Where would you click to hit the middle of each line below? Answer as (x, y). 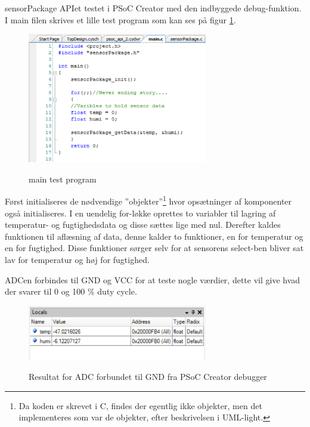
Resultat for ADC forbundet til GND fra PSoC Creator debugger (148, 377)
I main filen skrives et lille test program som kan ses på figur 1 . (120, 19)
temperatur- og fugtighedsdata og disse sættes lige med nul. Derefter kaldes (143, 225)
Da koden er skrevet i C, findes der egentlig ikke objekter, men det (140, 405)
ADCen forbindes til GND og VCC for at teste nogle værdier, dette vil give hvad (153, 279)
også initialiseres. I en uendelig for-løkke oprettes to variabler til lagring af (140, 213)
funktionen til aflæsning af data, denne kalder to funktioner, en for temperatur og (154, 236)
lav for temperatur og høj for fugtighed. (77, 260)
